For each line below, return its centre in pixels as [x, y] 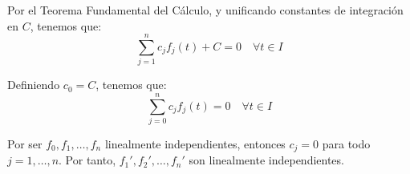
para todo [346, 144]
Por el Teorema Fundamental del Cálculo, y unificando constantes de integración [205, 10]
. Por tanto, [87, 160]
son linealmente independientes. [266, 160]
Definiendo [34, 85]
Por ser [25, 144]
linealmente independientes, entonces [195, 144]
